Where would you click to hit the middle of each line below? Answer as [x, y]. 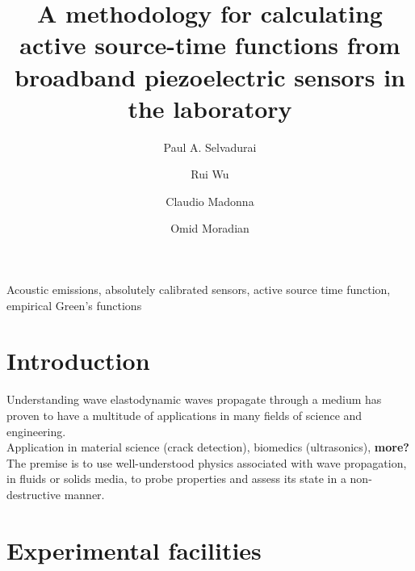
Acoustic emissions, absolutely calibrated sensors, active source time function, [199, 290]
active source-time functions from [210, 45]
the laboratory [210, 108]
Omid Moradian [210, 228]
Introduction [78, 361]
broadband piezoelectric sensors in [210, 76]
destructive [34, 494]
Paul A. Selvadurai [210, 147]
